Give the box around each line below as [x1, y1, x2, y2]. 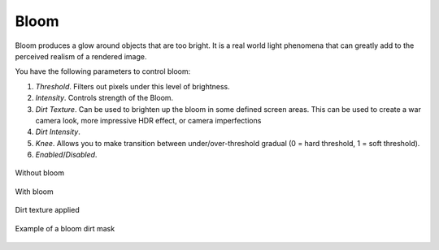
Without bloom [15, 168, 65, 178]
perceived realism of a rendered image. [15, 51, 147, 61]
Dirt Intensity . [35, 127, 80, 137]
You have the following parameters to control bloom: [15, 67, 191, 76]
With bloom [15, 187, 54, 196]
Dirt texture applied [15, 205, 80, 215]
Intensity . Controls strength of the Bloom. [35, 93, 174, 103]
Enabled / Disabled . [35, 150, 98, 160]
